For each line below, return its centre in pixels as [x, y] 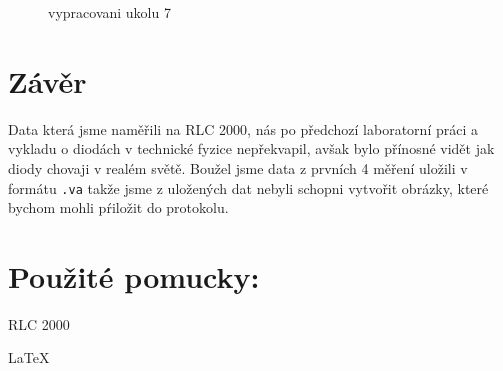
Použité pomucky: [134, 275]
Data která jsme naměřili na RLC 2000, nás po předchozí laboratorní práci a [243, 128]
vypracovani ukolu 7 [109, 12]
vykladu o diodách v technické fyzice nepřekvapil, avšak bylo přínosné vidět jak [251, 148]
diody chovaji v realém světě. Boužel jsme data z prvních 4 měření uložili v [238, 167]
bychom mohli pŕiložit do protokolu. [118, 207]
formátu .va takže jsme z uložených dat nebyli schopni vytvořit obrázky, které [248, 187]
